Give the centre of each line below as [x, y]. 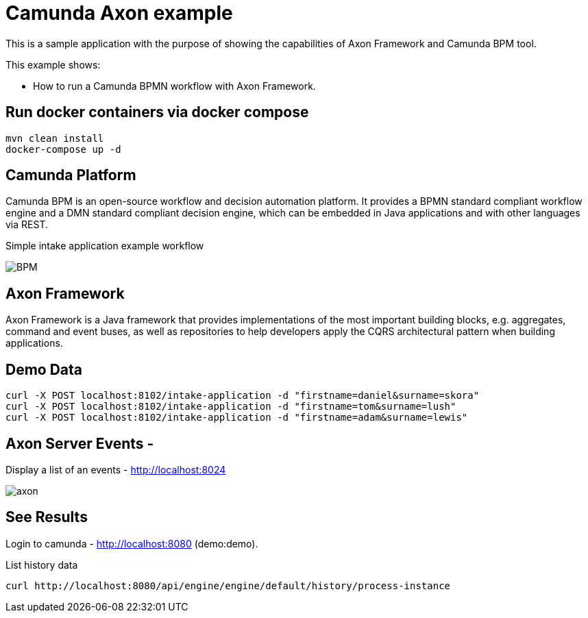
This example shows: [53, 64]
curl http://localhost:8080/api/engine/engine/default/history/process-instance [228, 585]
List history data [42, 565]
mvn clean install [55, 138]
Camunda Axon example [119, 13]
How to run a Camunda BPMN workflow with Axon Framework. [174, 86]
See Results [47, 517]
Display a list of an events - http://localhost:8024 [116, 469]
